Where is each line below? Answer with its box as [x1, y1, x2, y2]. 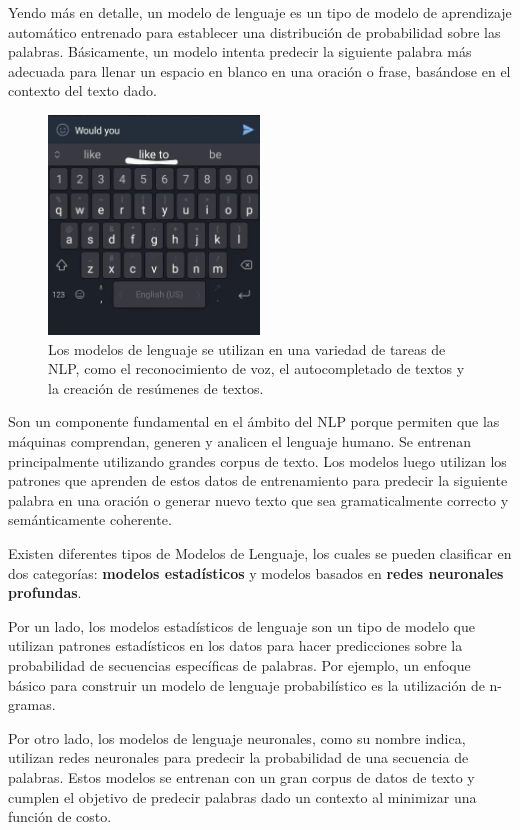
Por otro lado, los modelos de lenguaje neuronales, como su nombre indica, [8, 727, 466, 748]
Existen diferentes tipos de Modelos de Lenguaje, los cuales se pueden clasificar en [8, 543, 512, 563]
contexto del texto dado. [8, 80, 157, 101]
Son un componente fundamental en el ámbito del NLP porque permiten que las [8, 411, 500, 432]
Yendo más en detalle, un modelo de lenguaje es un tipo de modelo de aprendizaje [8, 2, 512, 22]
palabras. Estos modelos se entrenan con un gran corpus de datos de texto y [8, 766, 475, 787]
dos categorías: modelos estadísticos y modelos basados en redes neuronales [8, 562, 504, 583]
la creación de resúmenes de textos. [48, 377, 264, 398]
